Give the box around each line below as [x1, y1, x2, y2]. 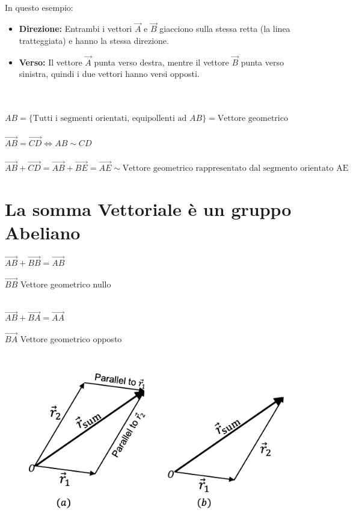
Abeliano [5, 220, 81, 244]
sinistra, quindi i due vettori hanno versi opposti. [19, 67, 200, 80]
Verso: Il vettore [19, 55, 82, 68]
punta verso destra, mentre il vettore [94, 55, 229, 68]
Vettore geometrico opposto [20, 333, 122, 345]
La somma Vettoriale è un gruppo [5, 196, 292, 221]
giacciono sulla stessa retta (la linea [159, 22, 290, 35]
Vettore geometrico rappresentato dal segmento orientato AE [122, 164, 349, 173]
